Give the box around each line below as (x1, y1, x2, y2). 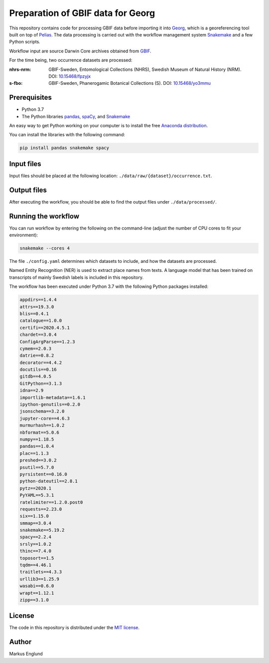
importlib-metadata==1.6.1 (19, 395, 86, 400)
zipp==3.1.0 (19, 597, 49, 603)
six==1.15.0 (19, 513, 49, 519)
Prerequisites (9, 93, 52, 102)
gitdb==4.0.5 (19, 374, 52, 379)
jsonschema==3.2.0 (19, 409, 65, 414)
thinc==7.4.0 (19, 548, 52, 554)
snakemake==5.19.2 (19, 527, 65, 533)
